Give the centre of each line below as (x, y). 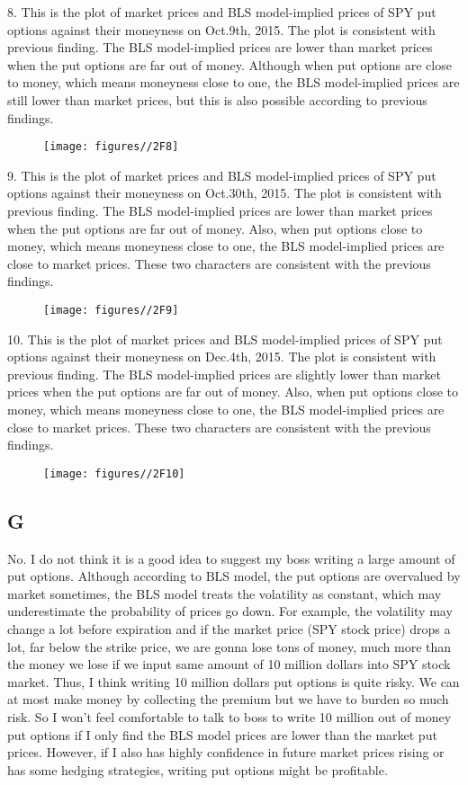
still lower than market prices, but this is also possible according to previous (217, 99)
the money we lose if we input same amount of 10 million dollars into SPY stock (229, 664)
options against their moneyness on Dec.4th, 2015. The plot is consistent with (222, 357)
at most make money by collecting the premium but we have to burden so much (228, 699)
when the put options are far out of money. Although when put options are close (229, 64)
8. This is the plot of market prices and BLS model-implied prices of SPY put (222, 12)
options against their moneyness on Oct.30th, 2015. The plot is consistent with (225, 193)
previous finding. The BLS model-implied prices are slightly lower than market (224, 374)
